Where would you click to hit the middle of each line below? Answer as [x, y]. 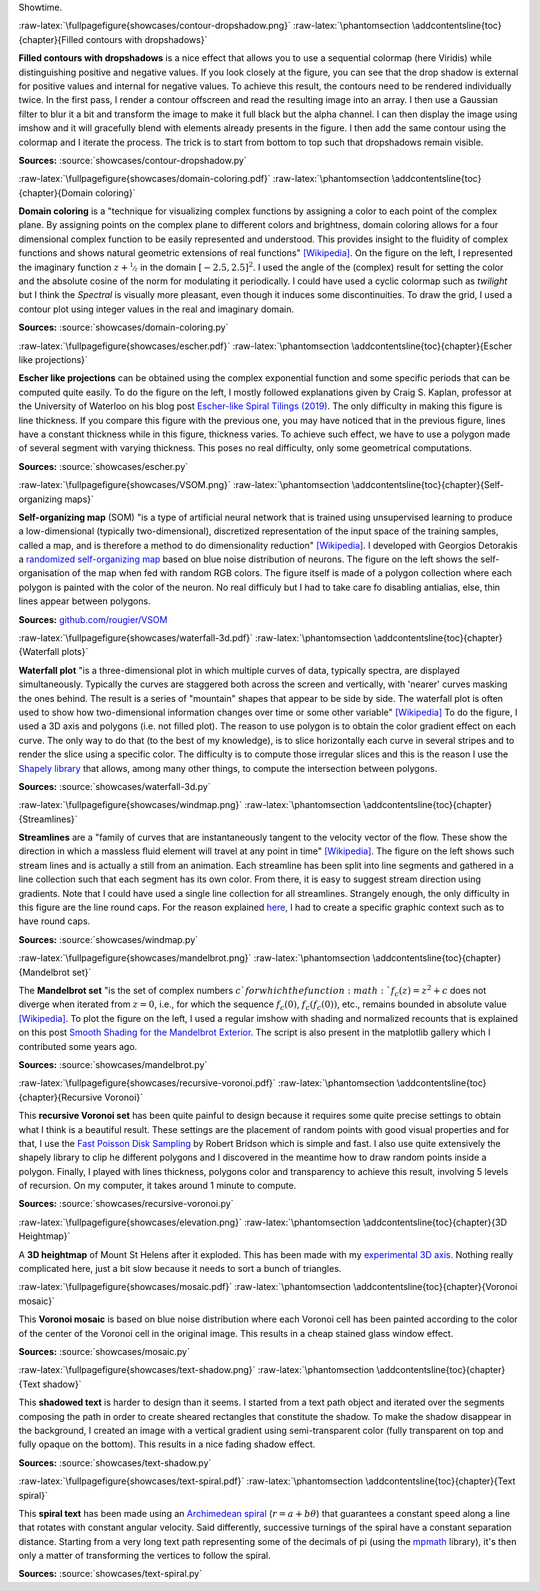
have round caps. [54, 921]
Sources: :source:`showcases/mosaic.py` [104, 1351]
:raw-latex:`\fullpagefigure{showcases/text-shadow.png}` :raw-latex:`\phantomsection [196, 1370]
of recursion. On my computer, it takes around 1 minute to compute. [157, 1186]
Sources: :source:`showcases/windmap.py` [108, 939]
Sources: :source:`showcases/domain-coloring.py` [123, 327]
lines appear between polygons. [84, 601]
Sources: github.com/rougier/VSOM [93, 619]
